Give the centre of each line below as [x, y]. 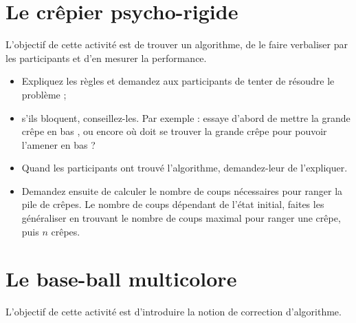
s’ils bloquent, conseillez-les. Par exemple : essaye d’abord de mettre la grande [186, 117]
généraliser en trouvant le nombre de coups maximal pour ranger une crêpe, [181, 218]
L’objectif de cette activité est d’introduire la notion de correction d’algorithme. [174, 312]
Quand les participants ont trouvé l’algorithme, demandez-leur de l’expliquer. [185, 168]
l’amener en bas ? [58, 144]
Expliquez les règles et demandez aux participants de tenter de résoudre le [178, 81]
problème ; [44, 94]
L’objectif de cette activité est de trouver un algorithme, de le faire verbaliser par [177, 44]
